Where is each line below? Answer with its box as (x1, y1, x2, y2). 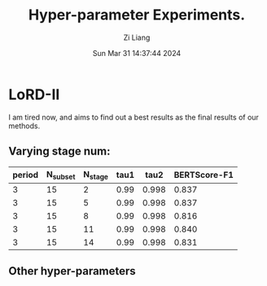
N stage (83, 168, 108, 181)
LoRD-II (8, 85, 60, 103)
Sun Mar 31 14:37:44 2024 (92, 48, 182, 58)
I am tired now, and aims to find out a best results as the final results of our (8, 112, 259, 122)
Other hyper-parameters (8, 264, 136, 278)
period (12, 169, 39, 180)
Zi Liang (123, 32, 151, 42)
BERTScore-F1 (173, 169, 234, 180)
